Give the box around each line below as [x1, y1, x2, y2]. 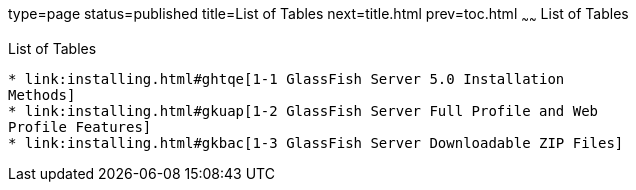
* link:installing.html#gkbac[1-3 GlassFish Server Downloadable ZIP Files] [8, 134, 624, 151]
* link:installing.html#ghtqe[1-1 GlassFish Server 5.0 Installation [8, 70, 565, 87]
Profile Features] [8, 118, 152, 135]
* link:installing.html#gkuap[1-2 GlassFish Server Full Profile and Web [8, 102, 599, 119]
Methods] [8, 86, 76, 103]
